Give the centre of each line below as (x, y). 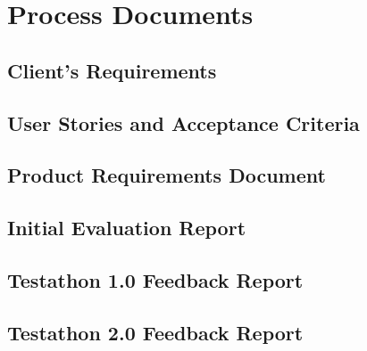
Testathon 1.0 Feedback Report (155, 279)
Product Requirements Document (167, 175)
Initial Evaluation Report (127, 228)
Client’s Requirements (112, 70)
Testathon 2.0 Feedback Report (155, 332)
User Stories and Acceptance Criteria (183, 122)
